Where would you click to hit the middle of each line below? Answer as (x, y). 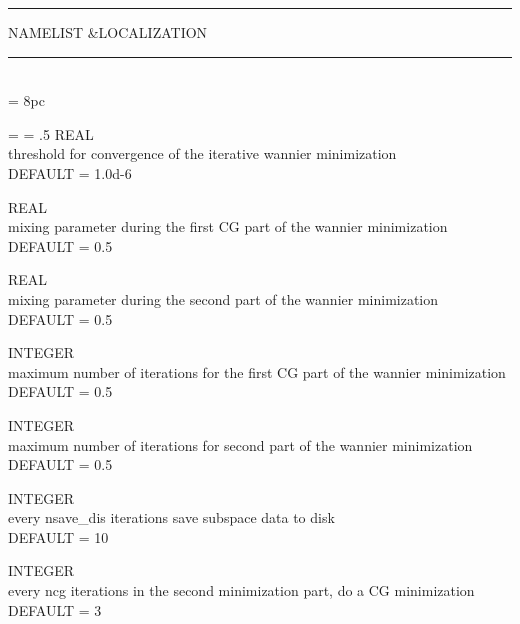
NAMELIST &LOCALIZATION (108, 32)
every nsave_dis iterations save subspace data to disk (171, 517)
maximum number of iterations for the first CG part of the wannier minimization (257, 371)
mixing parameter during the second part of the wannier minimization (223, 298)
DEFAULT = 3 (55, 609)
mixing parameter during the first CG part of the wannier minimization (228, 226)
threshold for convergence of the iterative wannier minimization (202, 153)
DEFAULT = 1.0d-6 (70, 172)
